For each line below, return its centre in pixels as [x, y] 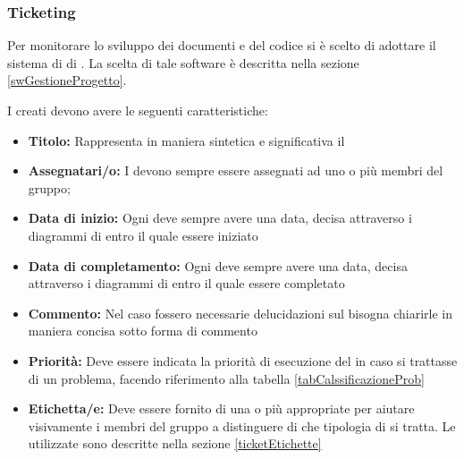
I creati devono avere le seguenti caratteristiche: [138, 110]
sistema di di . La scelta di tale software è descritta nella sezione [183, 62]
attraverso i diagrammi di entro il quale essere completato [186, 283]
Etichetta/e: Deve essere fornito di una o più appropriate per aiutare [221, 408]
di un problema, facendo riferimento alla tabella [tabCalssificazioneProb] [226, 378]
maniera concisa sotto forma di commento [143, 331]
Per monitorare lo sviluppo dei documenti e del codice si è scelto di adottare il [222, 45]
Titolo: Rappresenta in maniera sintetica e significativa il [186, 140]
